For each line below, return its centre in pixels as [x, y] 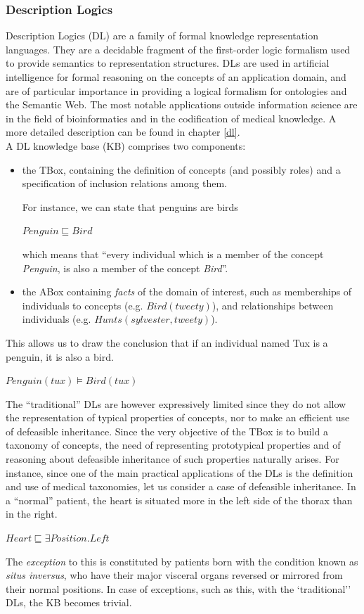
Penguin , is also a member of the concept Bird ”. [125, 268]
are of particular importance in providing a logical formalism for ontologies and [176, 90]
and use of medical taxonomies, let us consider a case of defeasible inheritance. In [181, 486]
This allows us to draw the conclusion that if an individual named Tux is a [167, 342]
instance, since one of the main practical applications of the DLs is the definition [180, 472]
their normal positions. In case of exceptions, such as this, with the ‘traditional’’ [178, 588]
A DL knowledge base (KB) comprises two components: [126, 145]
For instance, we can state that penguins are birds [130, 206]
